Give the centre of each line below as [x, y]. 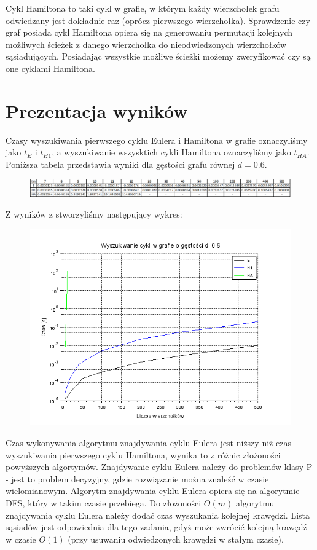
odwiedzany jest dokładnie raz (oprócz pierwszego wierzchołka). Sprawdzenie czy [158, 20]
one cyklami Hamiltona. [50, 68]
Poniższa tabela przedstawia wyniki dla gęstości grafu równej [120, 164]
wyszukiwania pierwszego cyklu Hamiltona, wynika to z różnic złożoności [143, 454]
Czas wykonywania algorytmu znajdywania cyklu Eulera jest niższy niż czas [148, 442]
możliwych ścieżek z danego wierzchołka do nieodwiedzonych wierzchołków [146, 44]
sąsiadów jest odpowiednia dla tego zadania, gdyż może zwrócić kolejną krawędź [156, 527]
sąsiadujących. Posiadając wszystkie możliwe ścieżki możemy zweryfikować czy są [158, 56]
